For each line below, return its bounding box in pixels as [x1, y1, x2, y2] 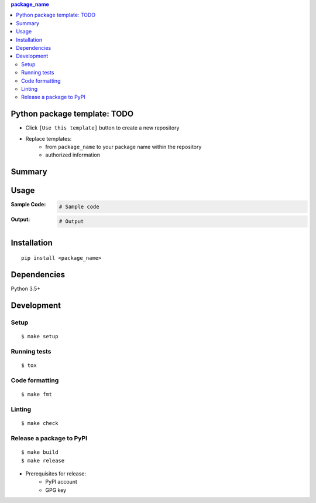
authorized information [45, 151, 101, 158]
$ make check [21, 420, 59, 427]
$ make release [21, 457, 65, 464]
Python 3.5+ [11, 285, 41, 293]
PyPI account [45, 478, 77, 485]
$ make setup [21, 333, 59, 340]
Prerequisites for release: [25, 470, 87, 477]
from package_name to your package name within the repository [45, 143, 202, 150]
